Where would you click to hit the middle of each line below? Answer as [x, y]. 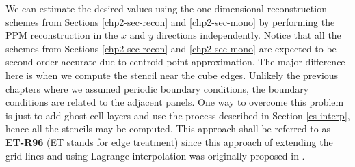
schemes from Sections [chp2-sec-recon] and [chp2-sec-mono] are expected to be [171, 48]
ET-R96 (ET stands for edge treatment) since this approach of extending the [169, 141]
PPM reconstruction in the [62, 35]
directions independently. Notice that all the [249, 35]
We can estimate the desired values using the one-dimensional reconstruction [166, 8]
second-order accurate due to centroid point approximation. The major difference [175, 62]
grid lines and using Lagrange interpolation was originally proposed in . [155, 155]
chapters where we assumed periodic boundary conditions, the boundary [157, 88]
